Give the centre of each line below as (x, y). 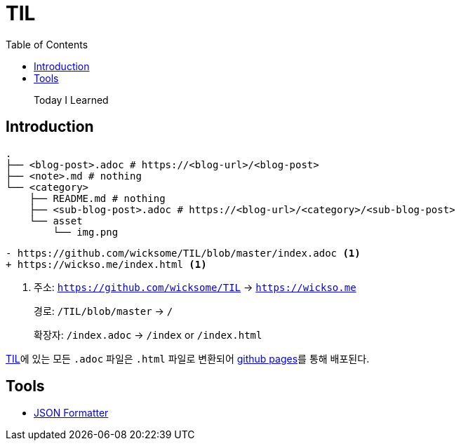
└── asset (56, 221)
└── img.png (86, 232)
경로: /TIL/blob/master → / (103, 311)
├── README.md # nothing (97, 198)
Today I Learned (71, 100)
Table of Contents (47, 44)
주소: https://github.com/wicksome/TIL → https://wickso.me (195, 287)
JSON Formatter (71, 413)
